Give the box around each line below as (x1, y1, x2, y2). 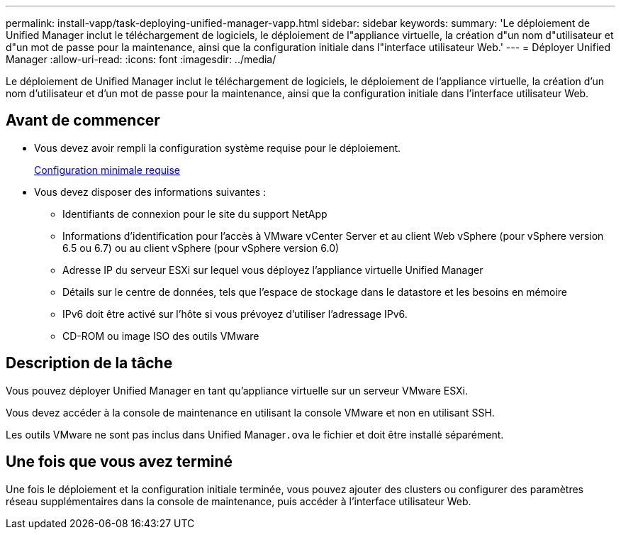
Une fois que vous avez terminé (6, 453, 233, 471)
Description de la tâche (6, 354, 173, 373)
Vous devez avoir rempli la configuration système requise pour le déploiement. (34, 141, 401, 154)
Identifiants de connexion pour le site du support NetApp (62, 207, 328, 220)
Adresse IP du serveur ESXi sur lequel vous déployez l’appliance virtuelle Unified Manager (62, 263, 483, 276)
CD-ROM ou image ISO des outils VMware (62, 329, 259, 342)
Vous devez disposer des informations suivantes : (34, 185, 267, 198)
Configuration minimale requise (34, 163, 180, 176)
